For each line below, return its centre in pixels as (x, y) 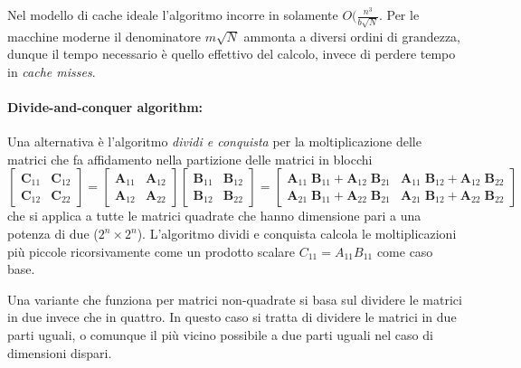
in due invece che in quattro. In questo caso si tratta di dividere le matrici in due (232, 317)
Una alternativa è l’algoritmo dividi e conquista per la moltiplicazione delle (214, 142)
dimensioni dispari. (60, 352)
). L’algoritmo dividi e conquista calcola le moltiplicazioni (297, 234)
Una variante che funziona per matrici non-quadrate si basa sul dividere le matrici (235, 299)
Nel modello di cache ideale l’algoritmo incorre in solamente (173, 14)
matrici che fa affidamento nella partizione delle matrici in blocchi (190, 159)
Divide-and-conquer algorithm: (105, 107)
